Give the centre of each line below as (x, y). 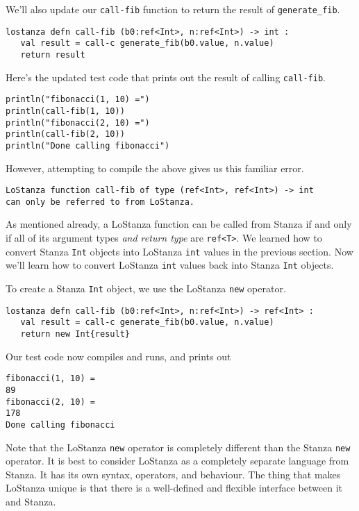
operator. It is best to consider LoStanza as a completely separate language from (177, 461)
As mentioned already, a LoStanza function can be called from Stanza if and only (179, 224)
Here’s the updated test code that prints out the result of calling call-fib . (166, 77)
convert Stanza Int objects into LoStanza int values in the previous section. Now (179, 251)
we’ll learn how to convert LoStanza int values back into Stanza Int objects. (170, 265)
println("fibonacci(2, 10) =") (78, 123)
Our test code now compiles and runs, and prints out (118, 356)
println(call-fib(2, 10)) (65, 134)
